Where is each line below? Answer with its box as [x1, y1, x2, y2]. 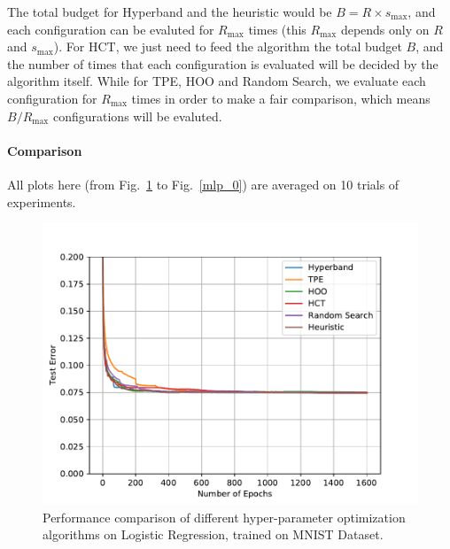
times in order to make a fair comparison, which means [131, 89, 431, 107]
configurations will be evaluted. [52, 106, 222, 125]
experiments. [7, 192, 76, 211]
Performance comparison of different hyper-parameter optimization [43, 507, 406, 526]
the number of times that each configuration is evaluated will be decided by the [7, 54, 438, 73]
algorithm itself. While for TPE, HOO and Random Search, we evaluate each [7, 72, 426, 90]
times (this [248, 19, 306, 38]
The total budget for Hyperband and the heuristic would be [7, 3, 332, 20]
